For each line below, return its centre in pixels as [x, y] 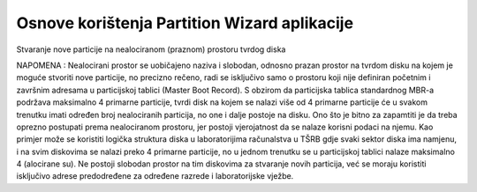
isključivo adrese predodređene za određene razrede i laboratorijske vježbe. [155, 176]
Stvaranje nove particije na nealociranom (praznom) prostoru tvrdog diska [151, 49]
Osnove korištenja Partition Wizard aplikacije [185, 23]
